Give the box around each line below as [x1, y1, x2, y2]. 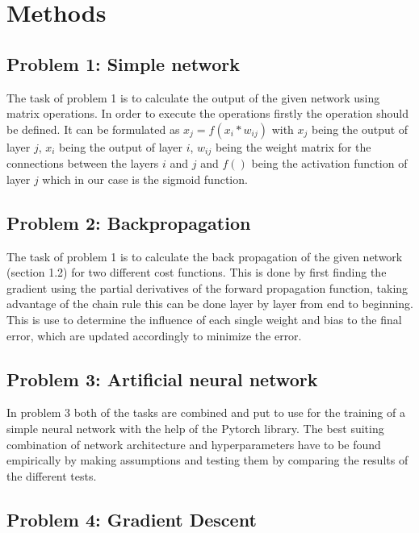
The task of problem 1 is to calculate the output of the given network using [6, 89, 380, 106]
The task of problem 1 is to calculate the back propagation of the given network [6, 248, 403, 264]
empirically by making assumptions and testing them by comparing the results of [6, 452, 409, 468]
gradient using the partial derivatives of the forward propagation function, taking [6, 279, 409, 296]
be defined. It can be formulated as [6, 120, 180, 137]
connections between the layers [6, 155, 159, 172]
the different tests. [6, 467, 97, 484]
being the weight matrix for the [215, 138, 371, 155]
